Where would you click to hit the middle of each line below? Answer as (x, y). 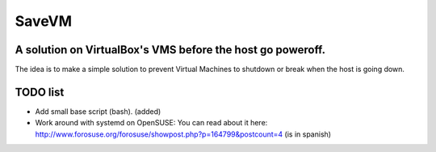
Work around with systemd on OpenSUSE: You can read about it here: (151, 123)
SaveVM (44, 21)
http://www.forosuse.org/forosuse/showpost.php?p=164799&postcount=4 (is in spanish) (183, 134)
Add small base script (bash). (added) (98, 111)
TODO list (40, 92)
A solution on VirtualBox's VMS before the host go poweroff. (170, 50)
